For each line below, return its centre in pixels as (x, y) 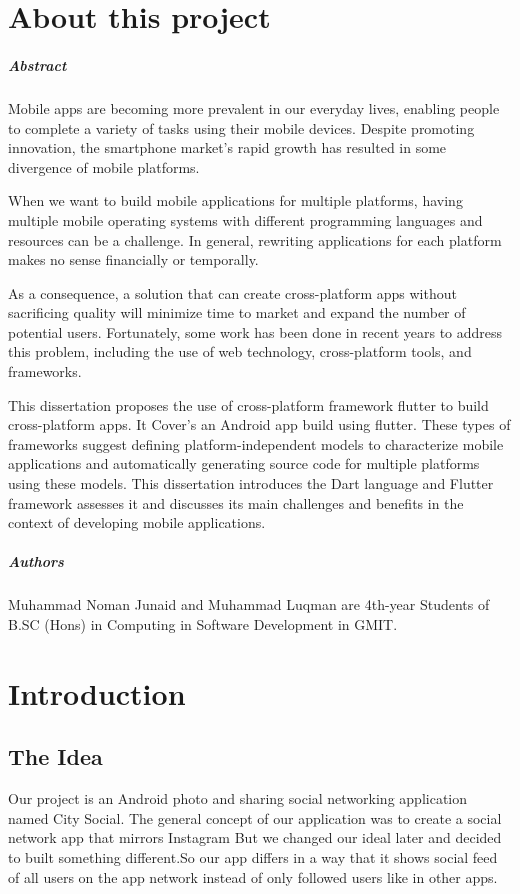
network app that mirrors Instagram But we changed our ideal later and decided (255, 837)
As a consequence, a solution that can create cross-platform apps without (232, 292)
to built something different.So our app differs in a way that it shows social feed (253, 856)
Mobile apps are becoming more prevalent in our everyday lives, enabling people (254, 107)
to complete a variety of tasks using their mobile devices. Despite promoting (241, 127)
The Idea (55, 756)
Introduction (97, 692)
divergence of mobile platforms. (104, 166)
